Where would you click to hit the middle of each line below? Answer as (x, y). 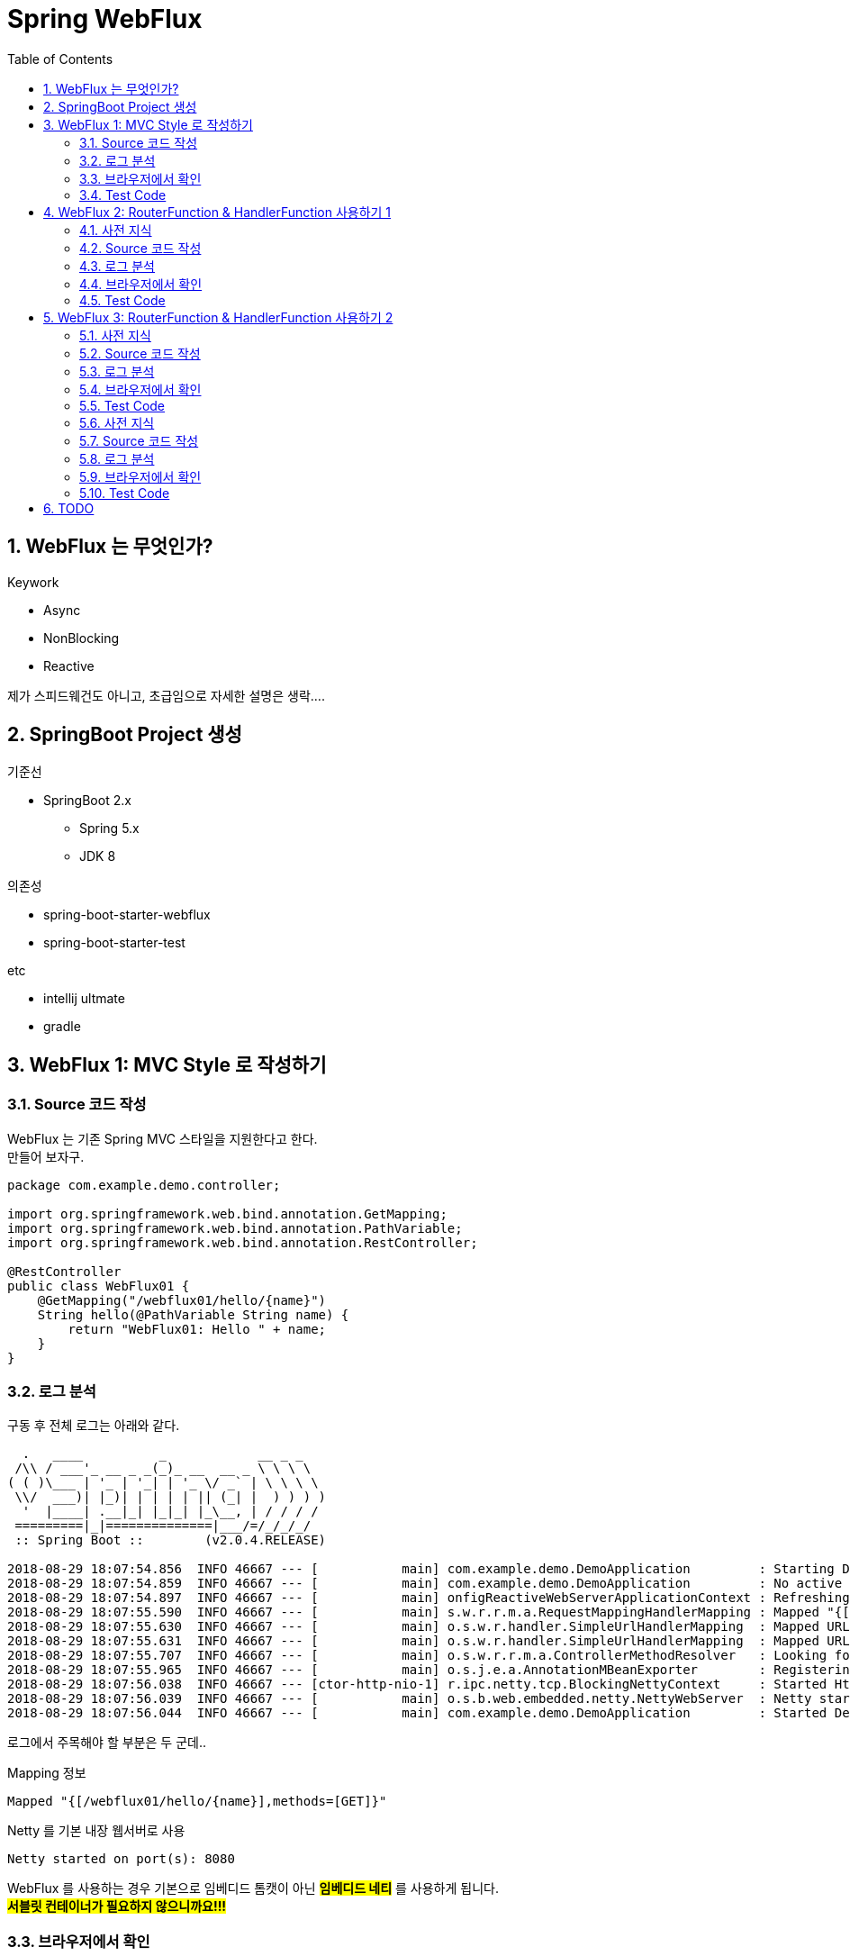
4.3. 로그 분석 (117, 266)
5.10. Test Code (125, 493)
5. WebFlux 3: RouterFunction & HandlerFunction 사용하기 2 (218, 317)
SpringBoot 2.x (87, 801)
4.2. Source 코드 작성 (140, 248)
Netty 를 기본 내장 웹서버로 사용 (96, 1831)
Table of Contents (60, 59)
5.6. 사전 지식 (117, 422)
